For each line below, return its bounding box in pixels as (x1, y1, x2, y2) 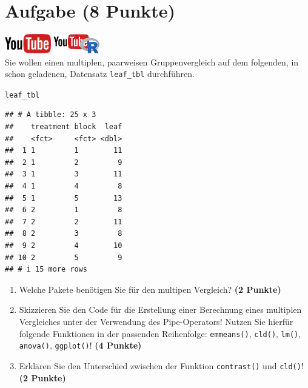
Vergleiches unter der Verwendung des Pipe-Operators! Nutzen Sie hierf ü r (19, 315, 293, 327)
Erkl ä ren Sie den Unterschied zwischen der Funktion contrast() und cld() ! (19, 359, 304, 372)
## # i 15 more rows (5, 265, 88, 274)
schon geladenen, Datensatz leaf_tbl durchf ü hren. (5, 67, 195, 80)
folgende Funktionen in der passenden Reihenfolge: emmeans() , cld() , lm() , (19, 327, 301, 339)
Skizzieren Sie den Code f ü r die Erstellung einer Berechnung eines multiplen (19, 303, 302, 316)
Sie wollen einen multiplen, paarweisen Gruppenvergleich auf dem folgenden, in (5, 55, 299, 68)
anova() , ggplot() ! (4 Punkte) (19, 339, 142, 352)
